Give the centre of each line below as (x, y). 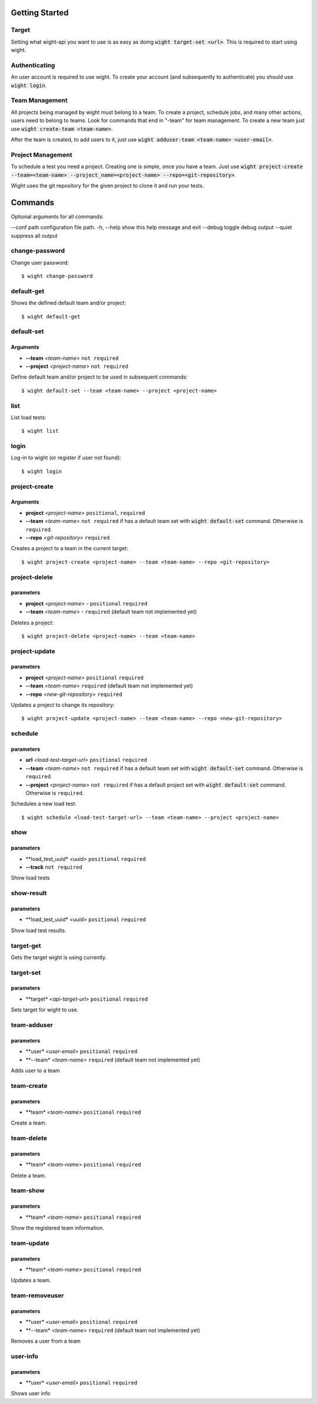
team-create (29, 1086)
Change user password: (40, 262)
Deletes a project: (32, 623)
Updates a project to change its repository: (63, 705)
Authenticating (33, 65)
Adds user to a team (35, 1071)
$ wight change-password (57, 276)
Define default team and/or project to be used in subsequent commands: (99, 377)
